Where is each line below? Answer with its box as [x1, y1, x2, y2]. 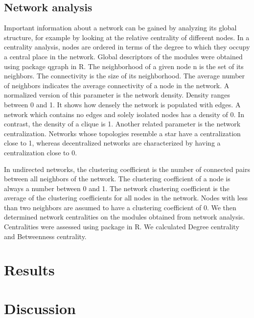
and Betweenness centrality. [4, 231, 87, 241]
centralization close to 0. [4, 147, 77, 157]
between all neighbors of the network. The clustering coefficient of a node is [4, 173, 231, 184]
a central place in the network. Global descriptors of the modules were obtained [4, 51, 243, 61]
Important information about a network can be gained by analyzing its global [4, 23, 237, 33]
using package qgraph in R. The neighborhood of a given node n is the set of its [4, 61, 244, 71]
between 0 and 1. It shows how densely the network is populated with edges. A [4, 99, 241, 109]
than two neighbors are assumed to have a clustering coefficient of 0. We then [4, 202, 236, 212]
